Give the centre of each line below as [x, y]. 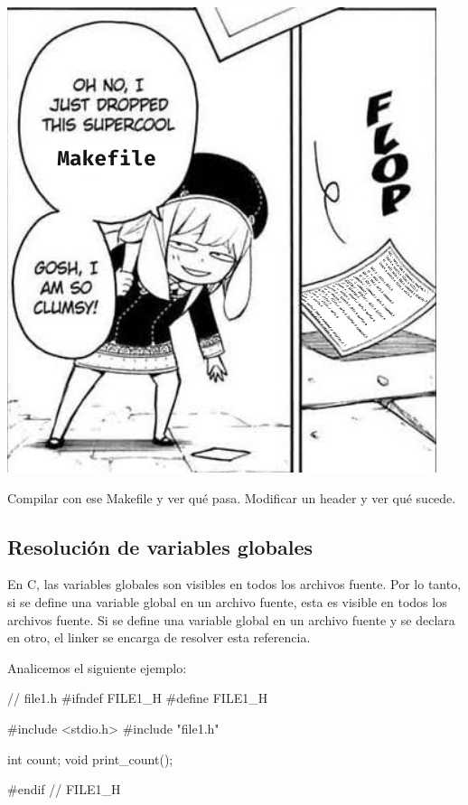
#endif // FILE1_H [64, 789]
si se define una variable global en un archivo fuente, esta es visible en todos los [227, 601]
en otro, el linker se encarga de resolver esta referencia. [159, 637]
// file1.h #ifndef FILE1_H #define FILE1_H [138, 698]
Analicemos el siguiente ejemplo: [97, 667]
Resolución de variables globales [160, 546]
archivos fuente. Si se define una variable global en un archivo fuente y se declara [231, 619]
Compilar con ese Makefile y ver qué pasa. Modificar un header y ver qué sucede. [232, 497]
